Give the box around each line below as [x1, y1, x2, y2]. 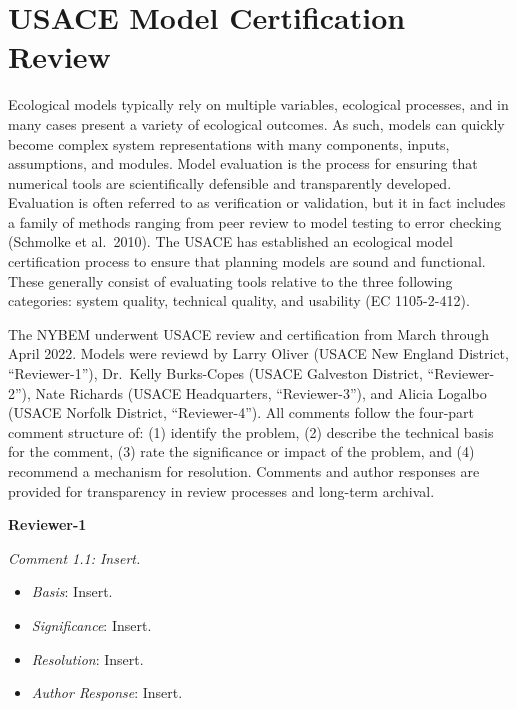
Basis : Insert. [31, 581, 113, 602]
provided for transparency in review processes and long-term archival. [8, 480, 435, 501]
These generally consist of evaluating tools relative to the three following [8, 270, 453, 291]
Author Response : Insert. [31, 682, 183, 703]
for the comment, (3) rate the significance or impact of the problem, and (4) [8, 441, 475, 462]
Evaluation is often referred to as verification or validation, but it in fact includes [8, 192, 506, 213]
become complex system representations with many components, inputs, [8, 133, 450, 154]
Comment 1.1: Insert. [8, 547, 141, 568]
